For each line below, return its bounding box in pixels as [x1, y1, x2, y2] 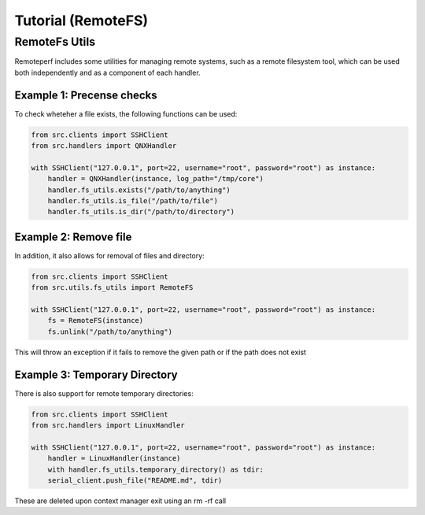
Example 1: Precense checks [14, 88, 157, 102]
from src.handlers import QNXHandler [31, 142, 177, 150]
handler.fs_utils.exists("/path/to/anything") [47, 185, 231, 195]
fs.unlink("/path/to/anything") [47, 327, 173, 336]
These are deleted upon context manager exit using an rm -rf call [14, 496, 227, 506]
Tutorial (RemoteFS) [14, 12, 149, 29]
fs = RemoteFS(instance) [47, 316, 144, 325]
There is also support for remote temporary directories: [14, 388, 194, 398]
